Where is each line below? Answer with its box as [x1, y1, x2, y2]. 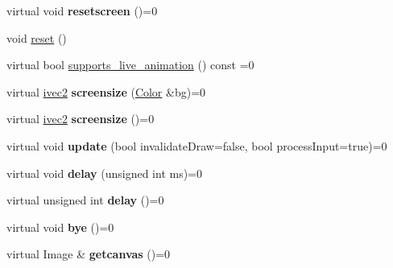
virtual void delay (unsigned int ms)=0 [6, 164, 203, 181]
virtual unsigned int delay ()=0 [6, 192, 164, 208]
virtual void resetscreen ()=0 [6, 2, 158, 19]
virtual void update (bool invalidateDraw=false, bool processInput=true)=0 [6, 137, 387, 154]
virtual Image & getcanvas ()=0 [6, 245, 171, 262]
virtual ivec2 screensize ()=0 [6, 110, 155, 127]
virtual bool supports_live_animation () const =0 [6, 56, 254, 73]
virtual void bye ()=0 [6, 218, 114, 235]
